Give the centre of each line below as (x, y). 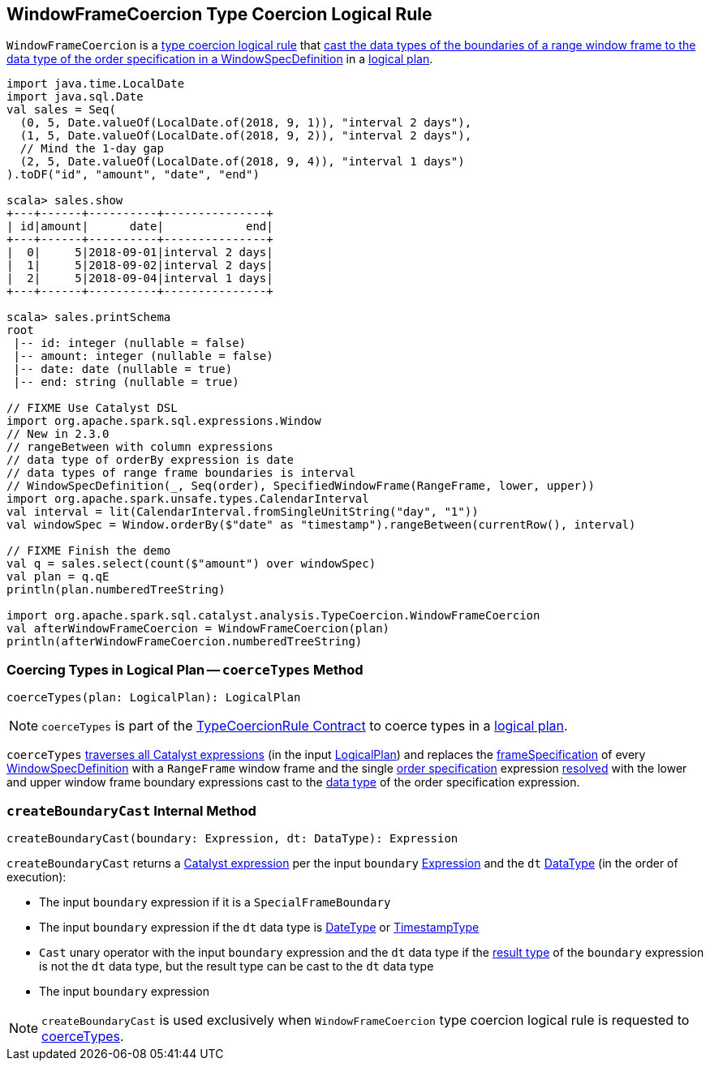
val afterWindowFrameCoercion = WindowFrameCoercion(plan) (198, 629)
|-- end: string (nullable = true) (126, 382)
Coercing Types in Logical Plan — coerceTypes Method (185, 669)
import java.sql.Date (75, 97)
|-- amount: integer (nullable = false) (143, 356)
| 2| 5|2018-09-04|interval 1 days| (140, 279)
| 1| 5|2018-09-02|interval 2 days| (140, 266)
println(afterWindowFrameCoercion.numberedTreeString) (185, 642)
